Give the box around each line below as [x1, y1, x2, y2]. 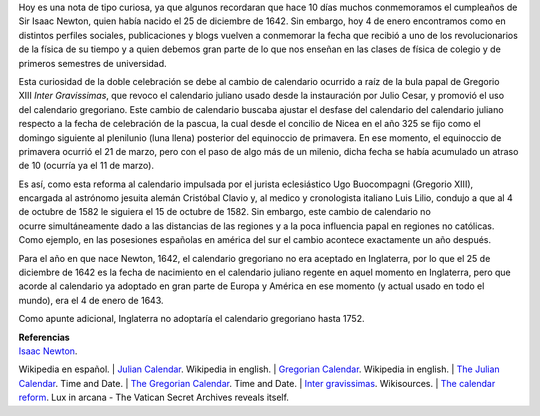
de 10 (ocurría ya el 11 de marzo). [18, 160, 155, 172]
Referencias [18, 331, 70, 343]
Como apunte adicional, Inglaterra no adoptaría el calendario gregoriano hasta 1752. [18, 313, 365, 325]
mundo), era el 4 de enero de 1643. [18, 294, 164, 306]
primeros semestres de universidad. [18, 57, 167, 69]
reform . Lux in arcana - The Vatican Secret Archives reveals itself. [18, 391, 290, 404]
